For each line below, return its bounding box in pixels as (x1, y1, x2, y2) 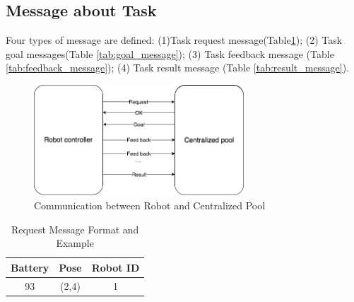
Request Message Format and (11, 221, 139, 236)
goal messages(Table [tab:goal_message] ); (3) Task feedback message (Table (6, 46, 334, 61)
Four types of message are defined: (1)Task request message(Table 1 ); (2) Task (6, 33, 343, 47)
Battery (11, 260, 49, 274)
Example (56, 236, 94, 250)
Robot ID (91, 260, 140, 274)
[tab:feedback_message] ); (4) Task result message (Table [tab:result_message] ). (6, 60, 350, 75)
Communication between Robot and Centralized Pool (34, 197, 266, 212)
